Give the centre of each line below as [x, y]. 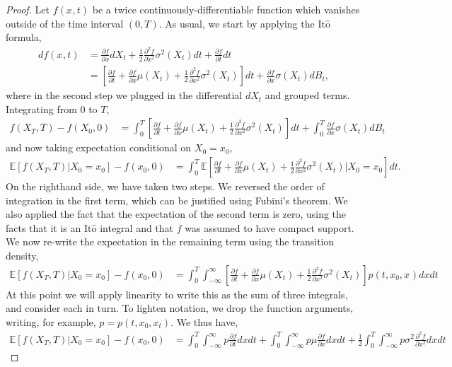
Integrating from [41, 109]
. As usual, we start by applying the [237, 23]
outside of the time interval [65, 23]
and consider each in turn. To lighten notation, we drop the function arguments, [180, 308]
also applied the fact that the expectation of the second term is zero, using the [176, 214]
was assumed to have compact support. [270, 227]
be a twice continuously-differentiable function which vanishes [226, 9]
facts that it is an [44, 227]
